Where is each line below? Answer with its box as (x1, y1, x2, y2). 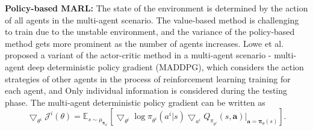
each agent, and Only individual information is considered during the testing (5, 84, 288, 97)
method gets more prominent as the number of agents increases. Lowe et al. (5, 37, 284, 49)
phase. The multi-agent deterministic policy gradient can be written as (5, 96, 265, 108)
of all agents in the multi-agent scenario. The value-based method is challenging (5, 13, 299, 26)
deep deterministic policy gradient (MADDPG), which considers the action (27, 60, 304, 73)
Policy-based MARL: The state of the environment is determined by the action (5, 2, 308, 14)
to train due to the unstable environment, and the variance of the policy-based (5, 25, 295, 38)
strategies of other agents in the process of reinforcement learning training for (5, 72, 291, 85)
